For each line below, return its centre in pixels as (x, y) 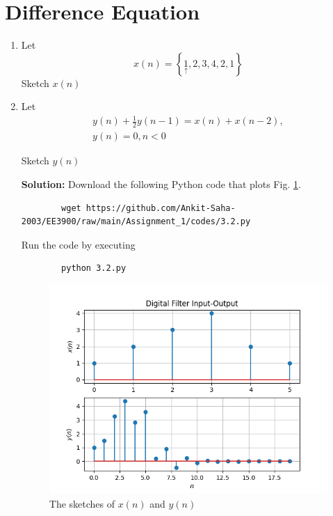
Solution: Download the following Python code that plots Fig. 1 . (161, 183)
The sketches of (82, 503)
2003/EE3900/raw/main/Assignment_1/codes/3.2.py (136, 222)
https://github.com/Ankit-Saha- (161, 208)
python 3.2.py (94, 268)
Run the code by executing (78, 244)
